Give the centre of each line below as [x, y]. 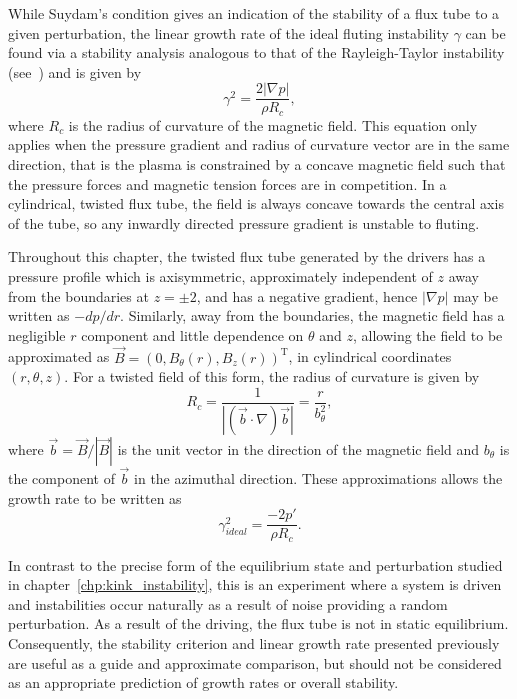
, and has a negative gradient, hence [307, 295]
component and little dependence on [192, 334]
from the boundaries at [78, 295]
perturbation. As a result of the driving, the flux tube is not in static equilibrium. [258, 623]
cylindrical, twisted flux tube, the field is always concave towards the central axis [256, 203]
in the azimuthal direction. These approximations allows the [318, 477]
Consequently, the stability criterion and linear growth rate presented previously [254, 643]
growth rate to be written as [95, 497]
